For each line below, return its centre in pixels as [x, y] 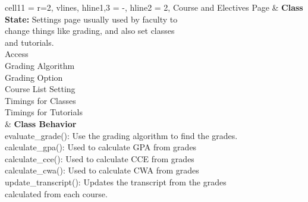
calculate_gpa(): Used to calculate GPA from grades [101, 147]
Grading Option [34, 77]
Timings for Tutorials [44, 112]
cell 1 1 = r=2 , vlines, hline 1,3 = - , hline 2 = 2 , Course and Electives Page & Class [154, 7]
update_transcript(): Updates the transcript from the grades [116, 182]
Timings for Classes [40, 100]
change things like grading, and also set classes [90, 31]
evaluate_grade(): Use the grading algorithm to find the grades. [121, 135]
